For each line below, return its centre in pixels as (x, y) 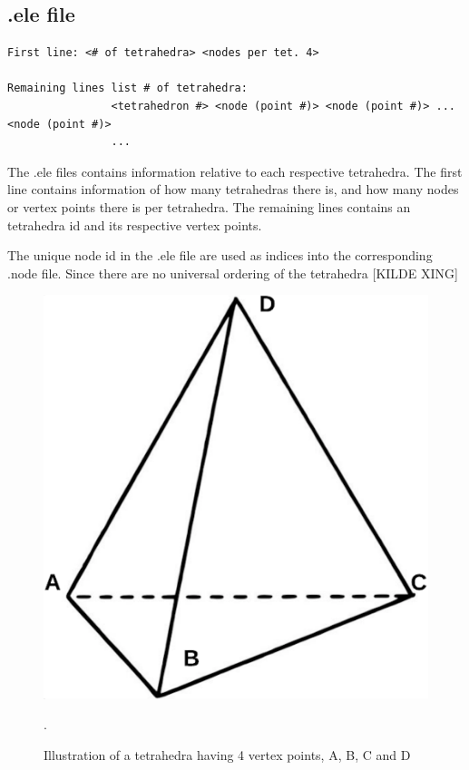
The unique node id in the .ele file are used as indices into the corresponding (220, 255)
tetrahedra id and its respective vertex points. (135, 224)
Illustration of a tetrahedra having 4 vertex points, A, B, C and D (227, 754)
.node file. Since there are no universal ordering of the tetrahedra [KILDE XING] (233, 273)
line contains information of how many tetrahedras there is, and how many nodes (233, 189)
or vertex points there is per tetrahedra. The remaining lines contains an (209, 206)
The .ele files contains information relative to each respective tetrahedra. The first (235, 171)
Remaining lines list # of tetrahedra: (127, 88)
